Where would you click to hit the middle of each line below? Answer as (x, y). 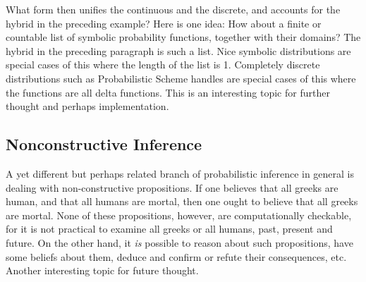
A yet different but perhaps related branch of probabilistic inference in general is (180, 173)
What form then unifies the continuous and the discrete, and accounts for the (173, 9)
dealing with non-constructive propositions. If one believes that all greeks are (172, 187)
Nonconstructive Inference (104, 144)
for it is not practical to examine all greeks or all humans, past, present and (169, 229)
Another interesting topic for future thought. (102, 270)
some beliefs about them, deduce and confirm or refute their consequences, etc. (176, 256)
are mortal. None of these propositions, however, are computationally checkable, (179, 215)
